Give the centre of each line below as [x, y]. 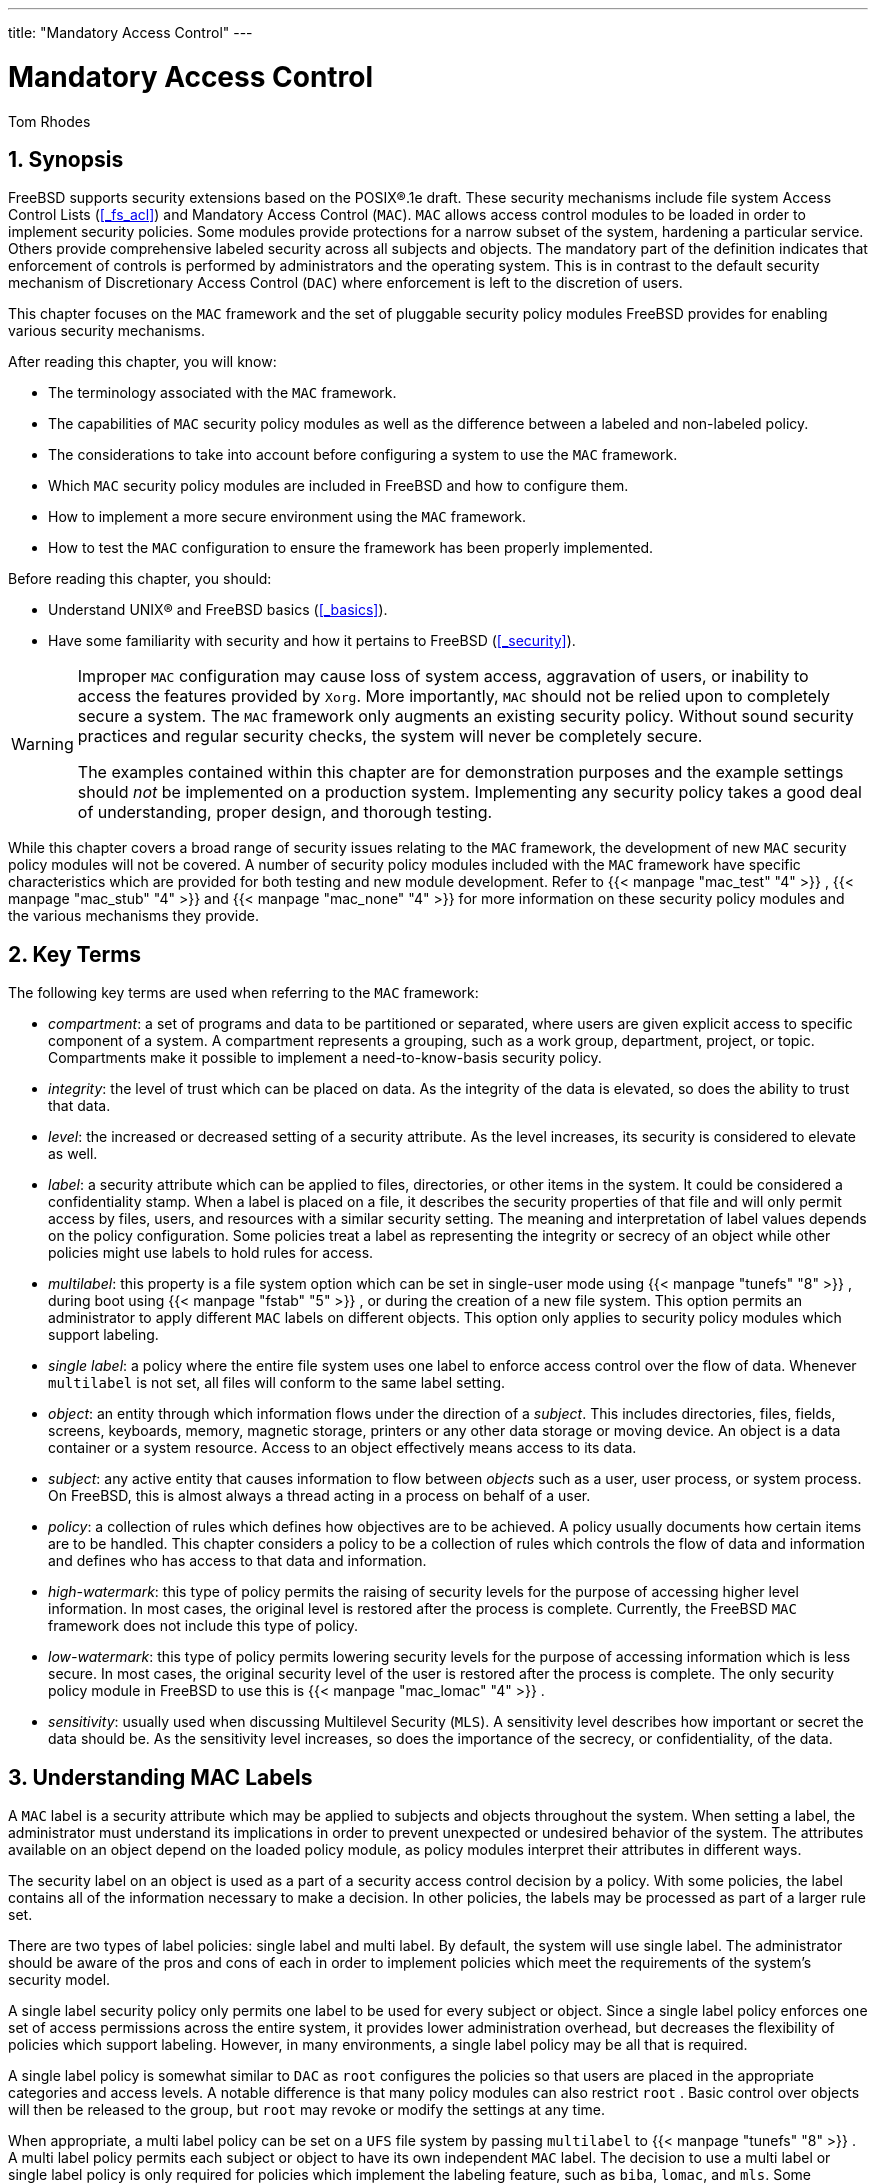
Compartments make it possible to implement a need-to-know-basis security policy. [325, 1058]
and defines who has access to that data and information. [237, 1561]
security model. [59, 1980]
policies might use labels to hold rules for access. [211, 1253]
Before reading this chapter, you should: [140, 579]
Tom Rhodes [49, 121]
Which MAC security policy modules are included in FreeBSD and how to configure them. [338, 486]
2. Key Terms [75, 954]
